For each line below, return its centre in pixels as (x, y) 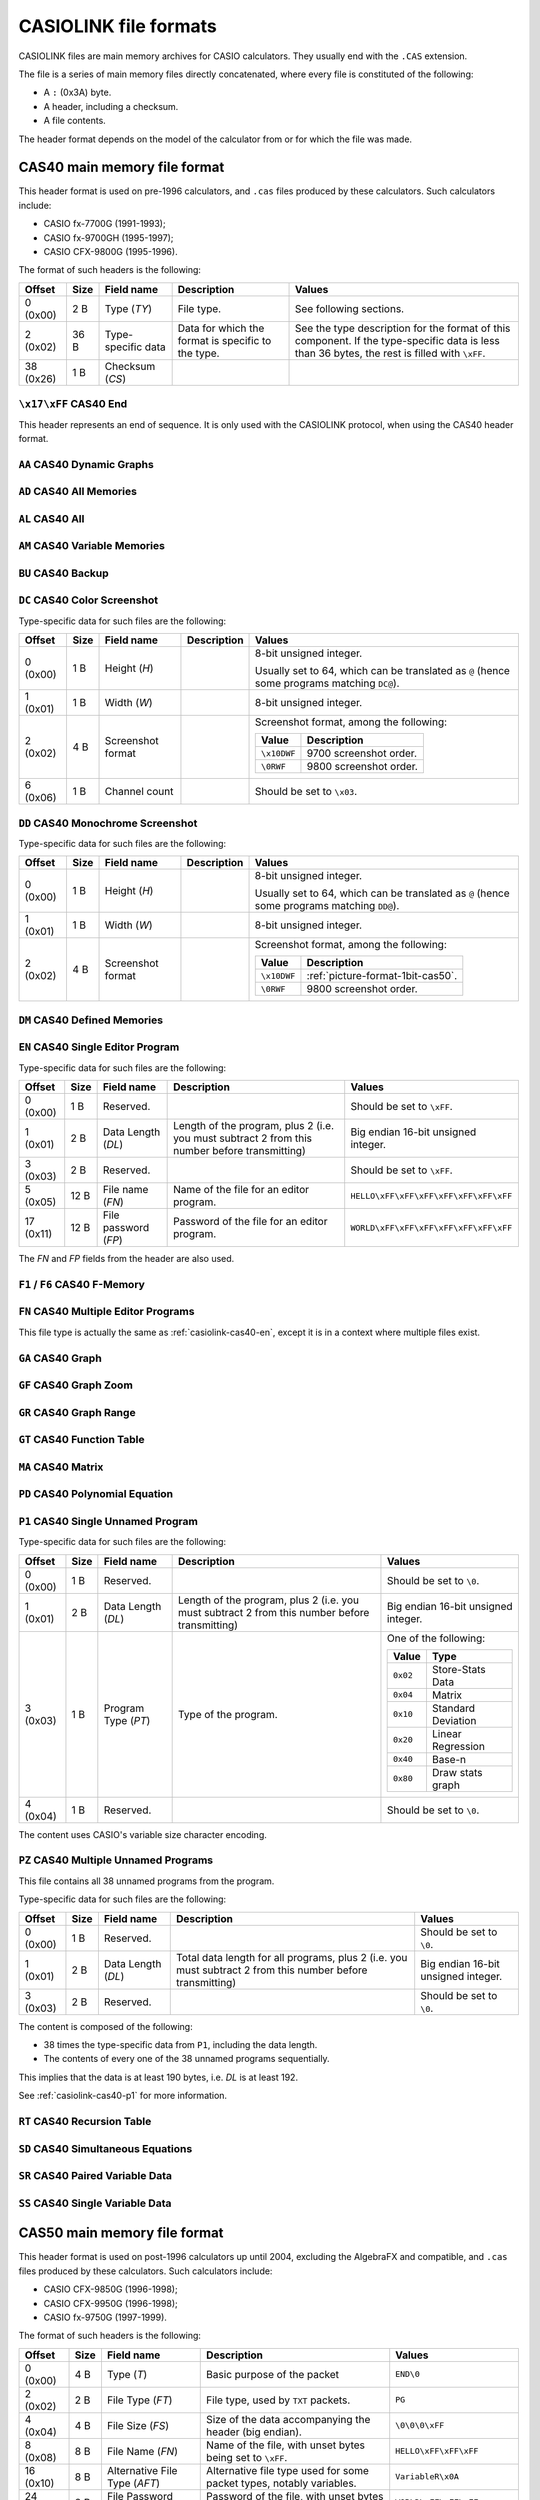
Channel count (139, 792)
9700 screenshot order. (361, 753)
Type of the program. (228, 1714)
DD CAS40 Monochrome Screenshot (108, 823)
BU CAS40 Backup (63, 573)
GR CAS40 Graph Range (77, 1412)
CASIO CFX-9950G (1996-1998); (111, 2303)
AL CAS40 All (51, 518)
